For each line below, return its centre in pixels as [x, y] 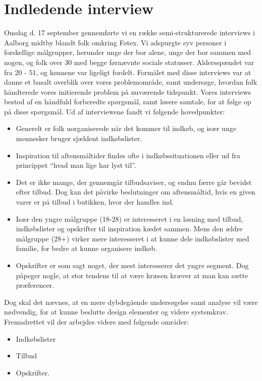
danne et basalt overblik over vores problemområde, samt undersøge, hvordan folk [131, 82]
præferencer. [35, 285]
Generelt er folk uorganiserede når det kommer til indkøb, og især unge [126, 128]
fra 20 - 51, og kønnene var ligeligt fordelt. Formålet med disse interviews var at [128, 72]
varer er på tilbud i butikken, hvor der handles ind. [95, 202]
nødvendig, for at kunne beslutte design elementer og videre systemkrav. [116, 312]
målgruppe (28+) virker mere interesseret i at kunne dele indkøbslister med [133, 238]
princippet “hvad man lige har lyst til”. [76, 165]
